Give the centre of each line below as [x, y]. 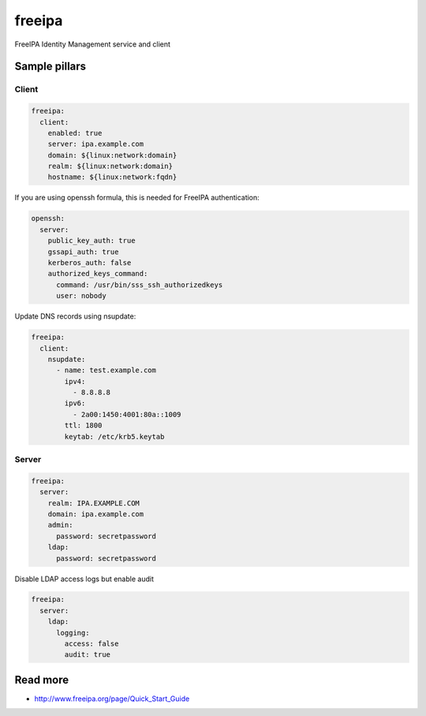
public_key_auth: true [92, 241]
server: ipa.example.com [96, 144]
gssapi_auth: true [83, 252]
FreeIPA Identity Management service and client [93, 44]
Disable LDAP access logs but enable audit [84, 579]
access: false [92, 644]
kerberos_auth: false [90, 263]
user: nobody [81, 296]
